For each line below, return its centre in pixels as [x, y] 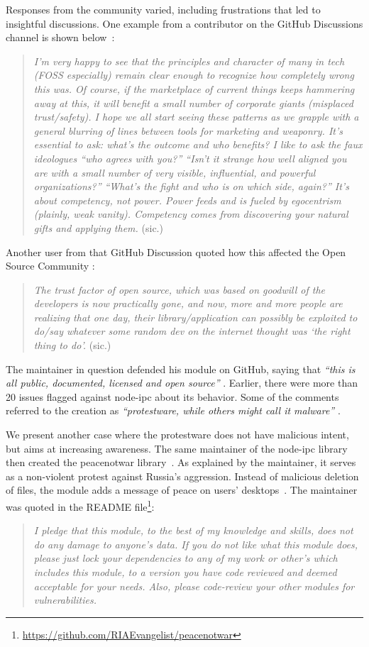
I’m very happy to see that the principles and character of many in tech [189, 61]
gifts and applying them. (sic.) [98, 227]
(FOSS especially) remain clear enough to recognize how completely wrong [194, 75]
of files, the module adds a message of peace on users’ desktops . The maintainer [182, 490]
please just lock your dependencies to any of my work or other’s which [186, 558]
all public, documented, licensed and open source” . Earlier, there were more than [182, 383]
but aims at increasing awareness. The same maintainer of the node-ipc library [177, 448]
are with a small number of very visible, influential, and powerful [175, 172]
